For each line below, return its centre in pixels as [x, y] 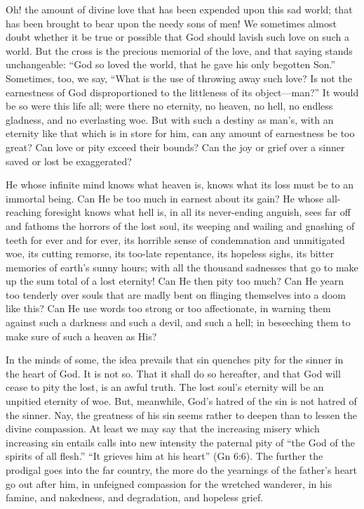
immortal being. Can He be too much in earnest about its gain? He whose [165, 198]
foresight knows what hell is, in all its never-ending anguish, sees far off [197, 212]
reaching [23, 212]
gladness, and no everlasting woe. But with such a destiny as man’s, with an [170, 119]
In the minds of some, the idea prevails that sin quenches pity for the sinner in [175, 360]
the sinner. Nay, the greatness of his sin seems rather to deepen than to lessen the [181, 414]
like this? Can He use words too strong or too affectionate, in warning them [168, 308]
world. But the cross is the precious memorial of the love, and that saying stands [179, 50]
